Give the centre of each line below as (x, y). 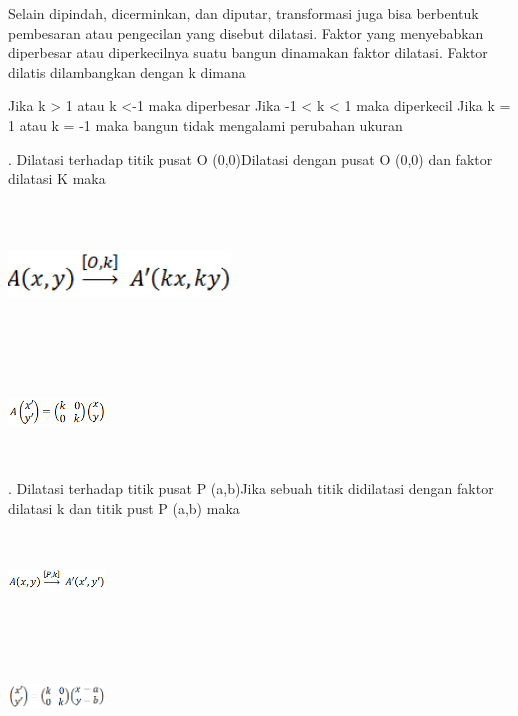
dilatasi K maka (57, 178)
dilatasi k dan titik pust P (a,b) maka (124, 507)
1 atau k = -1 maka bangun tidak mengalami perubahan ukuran (205, 124)
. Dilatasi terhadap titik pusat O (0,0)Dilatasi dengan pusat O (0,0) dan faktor (250, 158)
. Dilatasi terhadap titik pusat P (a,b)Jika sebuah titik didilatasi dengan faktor (251, 487)
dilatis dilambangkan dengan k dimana (127, 71)
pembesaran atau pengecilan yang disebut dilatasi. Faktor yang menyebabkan (246, 32)
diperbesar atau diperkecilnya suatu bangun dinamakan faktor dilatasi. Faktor (248, 52)
